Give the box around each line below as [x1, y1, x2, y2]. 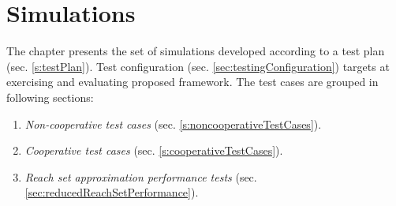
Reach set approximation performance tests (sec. [24, 168, 257, 185]
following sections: [6, 88, 94, 105]
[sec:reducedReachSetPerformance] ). [24, 184, 199, 200]
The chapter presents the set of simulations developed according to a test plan [6, 43, 385, 59]
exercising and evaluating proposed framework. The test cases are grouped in [6, 73, 379, 90]
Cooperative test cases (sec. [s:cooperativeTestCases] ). [24, 142, 283, 159]
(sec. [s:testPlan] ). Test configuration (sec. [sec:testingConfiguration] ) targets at [6, 58, 390, 74]
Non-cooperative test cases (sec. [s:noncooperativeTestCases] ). [24, 115, 322, 132]
